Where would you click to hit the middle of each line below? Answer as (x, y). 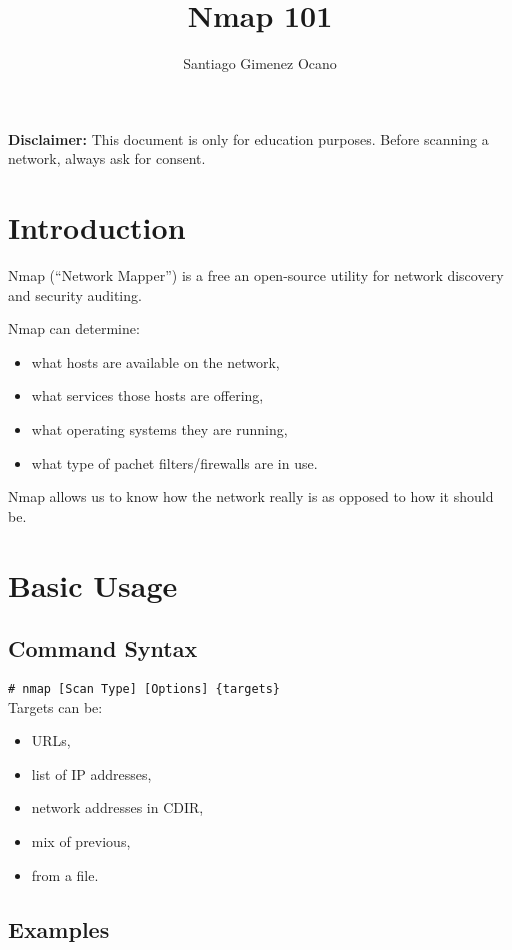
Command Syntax (103, 648)
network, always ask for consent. (107, 158)
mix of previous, (81, 840)
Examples (59, 928)
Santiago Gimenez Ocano (260, 63)
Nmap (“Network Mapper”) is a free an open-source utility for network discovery (256, 275)
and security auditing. (75, 294)
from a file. (65, 874)
